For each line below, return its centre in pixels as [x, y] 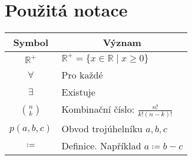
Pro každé [82, 75]
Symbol [31, 43]
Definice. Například [101, 146]
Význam [122, 43]
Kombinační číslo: [98, 109]
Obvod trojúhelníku [102, 129]
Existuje [78, 92]
